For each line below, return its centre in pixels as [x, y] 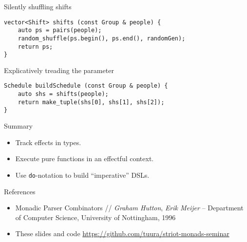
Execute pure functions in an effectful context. [85, 158]
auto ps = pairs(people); [60, 30]
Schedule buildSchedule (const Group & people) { [86, 86]
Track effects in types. [48, 142]
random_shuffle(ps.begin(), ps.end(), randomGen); [102, 38]
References [20, 191]
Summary [18, 126]
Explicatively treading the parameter [59, 70]
